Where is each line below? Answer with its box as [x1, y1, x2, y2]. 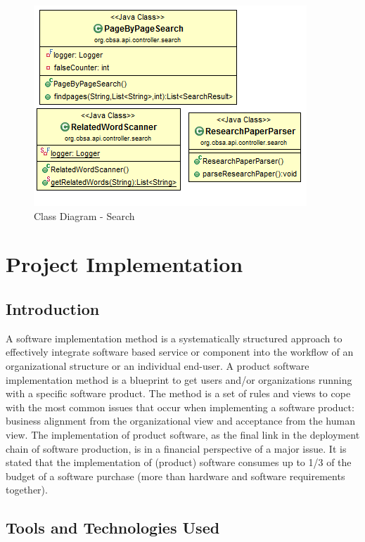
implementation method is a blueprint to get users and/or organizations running [6, 372, 352, 387]
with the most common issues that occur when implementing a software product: [6, 399, 354, 414]
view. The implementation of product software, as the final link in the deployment [6, 427, 360, 441]
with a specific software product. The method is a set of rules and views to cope [6, 386, 351, 401]
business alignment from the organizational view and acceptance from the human [6, 413, 355, 428]
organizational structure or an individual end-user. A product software [6, 358, 309, 373]
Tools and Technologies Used [6, 517, 220, 538]
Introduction [6, 297, 100, 319]
